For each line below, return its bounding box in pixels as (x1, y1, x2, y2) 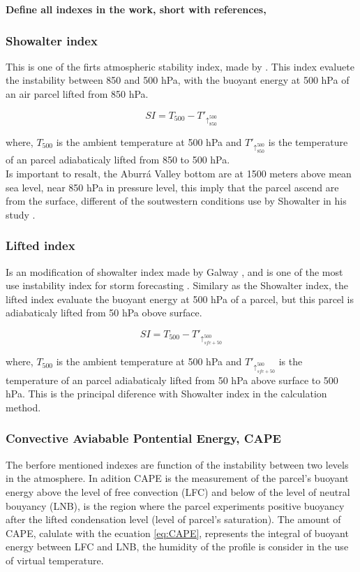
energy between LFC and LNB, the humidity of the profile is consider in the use (6, 539, 349, 554)
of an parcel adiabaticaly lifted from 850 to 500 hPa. (6, 152, 230, 167)
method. (6, 399, 41, 414)
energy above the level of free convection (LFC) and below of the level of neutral (6, 484, 350, 499)
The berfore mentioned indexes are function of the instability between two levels (6, 457, 349, 471)
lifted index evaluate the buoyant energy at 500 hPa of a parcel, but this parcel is (6, 291, 354, 306)
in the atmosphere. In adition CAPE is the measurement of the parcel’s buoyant (6, 471, 349, 485)
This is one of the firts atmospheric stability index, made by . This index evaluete (6, 59, 354, 73)
